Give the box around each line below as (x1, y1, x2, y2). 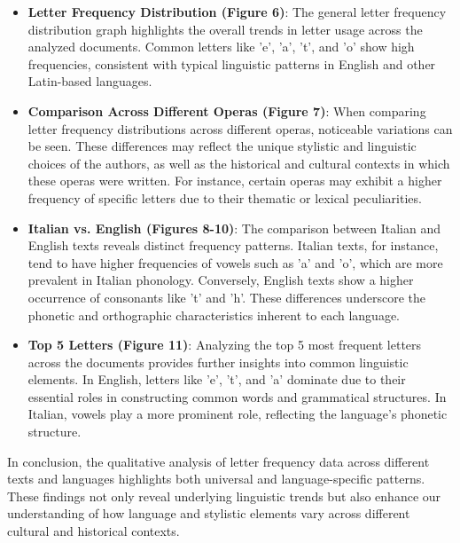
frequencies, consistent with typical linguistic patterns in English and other (27, 54, 436, 73)
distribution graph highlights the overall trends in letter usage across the (27, 20, 423, 38)
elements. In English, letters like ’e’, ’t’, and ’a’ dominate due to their (27, 370, 406, 389)
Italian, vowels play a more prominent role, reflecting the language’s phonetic (27, 405, 448, 423)
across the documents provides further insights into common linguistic (27, 352, 409, 371)
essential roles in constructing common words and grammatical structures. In (27, 387, 447, 405)
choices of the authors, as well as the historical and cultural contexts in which (27, 153, 450, 172)
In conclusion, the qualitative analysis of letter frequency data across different (7, 452, 430, 470)
